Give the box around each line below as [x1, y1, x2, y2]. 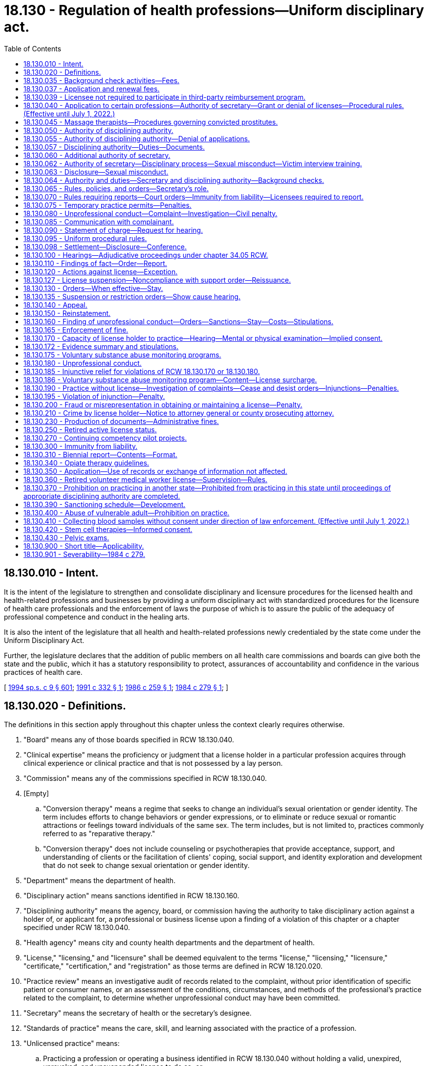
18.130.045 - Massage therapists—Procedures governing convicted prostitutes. [23, 117, 278, 126]
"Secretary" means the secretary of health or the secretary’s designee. [23, 1009, 252, 1018]
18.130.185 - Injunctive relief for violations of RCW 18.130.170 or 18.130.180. [23, 367, 260, 376]
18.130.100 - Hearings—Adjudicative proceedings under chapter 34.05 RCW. [23, 250, 268, 259]
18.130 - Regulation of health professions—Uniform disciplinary [4, 2, 424, 19]
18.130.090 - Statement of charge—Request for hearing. [23, 225, 203, 234]
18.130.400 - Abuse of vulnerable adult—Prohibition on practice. [23, 508, 230, 517]
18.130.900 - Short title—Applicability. [23, 541, 144, 550]
